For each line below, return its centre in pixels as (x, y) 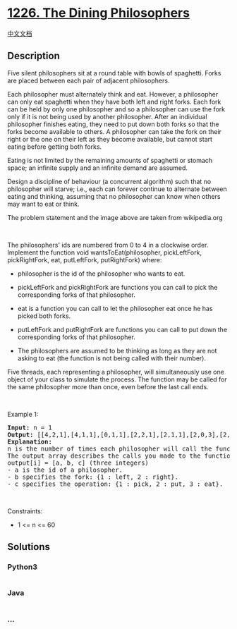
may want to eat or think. (43, 204)
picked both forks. (44, 316)
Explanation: (30, 441)
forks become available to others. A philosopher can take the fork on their (115, 131)
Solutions (29, 547)
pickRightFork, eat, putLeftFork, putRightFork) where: (85, 259)
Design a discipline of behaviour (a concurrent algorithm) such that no (109, 181)
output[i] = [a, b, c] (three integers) (78, 463)
